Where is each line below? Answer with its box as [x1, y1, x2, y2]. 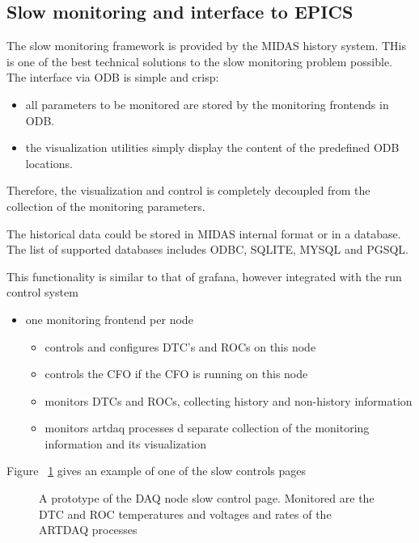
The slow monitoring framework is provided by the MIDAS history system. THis [6, 37, 406, 54]
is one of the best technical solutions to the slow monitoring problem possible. [6, 53, 392, 69]
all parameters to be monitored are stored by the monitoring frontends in [25, 95, 389, 112]
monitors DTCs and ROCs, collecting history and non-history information [44, 392, 413, 409]
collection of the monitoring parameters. [6, 197, 205, 214]
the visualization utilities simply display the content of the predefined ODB [25, 139, 400, 156]
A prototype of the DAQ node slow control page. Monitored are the [39, 490, 375, 507]
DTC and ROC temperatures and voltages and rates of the [39, 505, 332, 522]
